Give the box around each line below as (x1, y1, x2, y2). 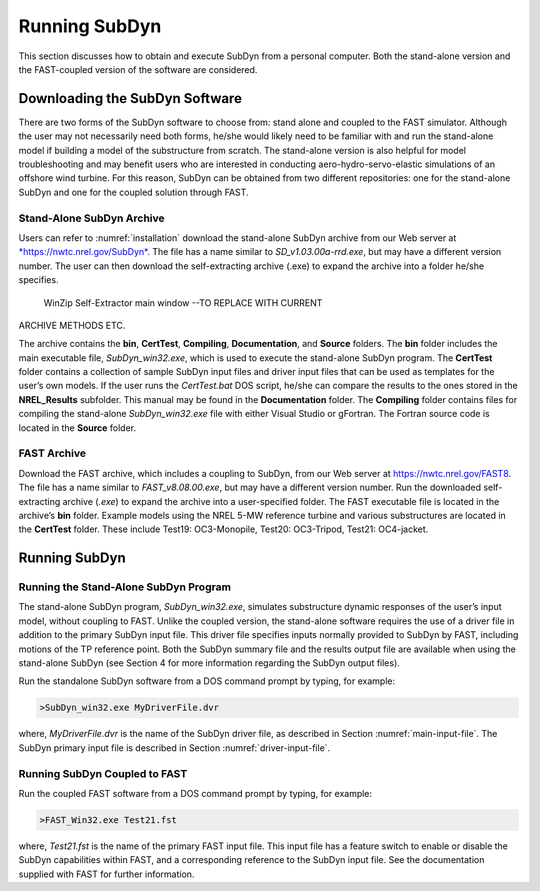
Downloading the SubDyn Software (18, 90, 242, 107)
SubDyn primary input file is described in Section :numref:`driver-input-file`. (18, 741, 331, 754)
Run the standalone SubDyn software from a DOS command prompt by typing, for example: (18, 675, 395, 687)
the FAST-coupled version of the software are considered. (18, 63, 258, 75)
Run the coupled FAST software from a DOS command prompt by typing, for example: (18, 787, 373, 799)
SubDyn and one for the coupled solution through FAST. (18, 186, 249, 198)
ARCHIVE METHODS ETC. (18, 319, 126, 331)
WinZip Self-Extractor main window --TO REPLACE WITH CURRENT (43, 296, 323, 309)
